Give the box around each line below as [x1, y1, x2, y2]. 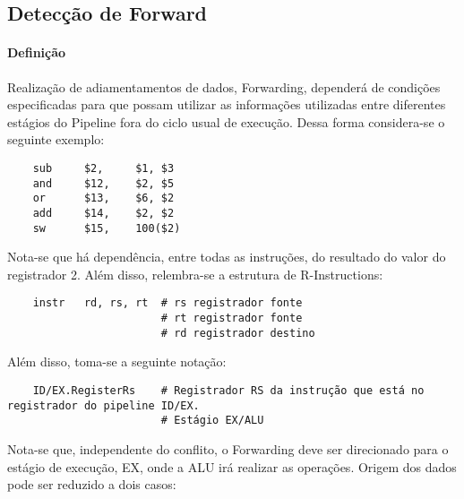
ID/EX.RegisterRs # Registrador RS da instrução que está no [32, 383, 425, 397]
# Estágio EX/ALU [160, 414, 264, 427]
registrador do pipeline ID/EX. [7, 399, 200, 412]
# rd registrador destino [160, 326, 315, 340]
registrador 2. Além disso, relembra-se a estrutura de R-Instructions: [7, 264, 383, 283]
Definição [7, 43, 66, 62]
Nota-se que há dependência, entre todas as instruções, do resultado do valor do [7, 247, 446, 266]
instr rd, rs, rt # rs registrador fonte [32, 297, 303, 310]
